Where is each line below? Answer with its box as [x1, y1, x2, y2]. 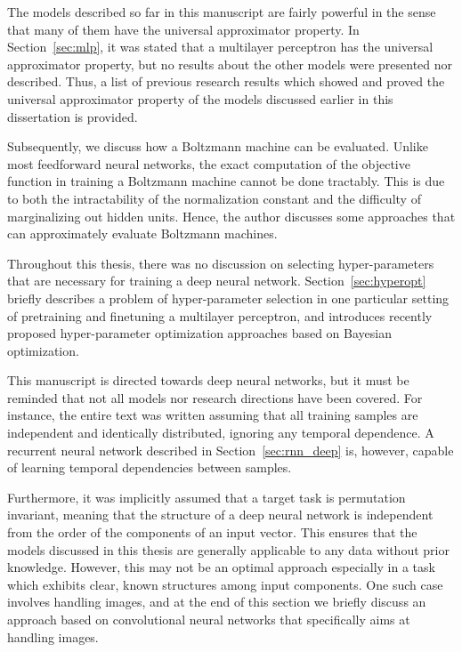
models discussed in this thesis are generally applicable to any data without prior [7, 540, 450, 559]
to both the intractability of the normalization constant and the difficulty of [7, 189, 421, 207]
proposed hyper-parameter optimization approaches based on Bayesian [7, 324, 392, 342]
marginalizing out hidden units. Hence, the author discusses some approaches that [7, 206, 456, 225]
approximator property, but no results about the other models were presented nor [7, 54, 453, 73]
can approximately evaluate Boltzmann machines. [7, 224, 278, 243]
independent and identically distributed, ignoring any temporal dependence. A [7, 423, 434, 442]
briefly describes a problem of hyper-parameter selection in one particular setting [7, 288, 450, 307]
